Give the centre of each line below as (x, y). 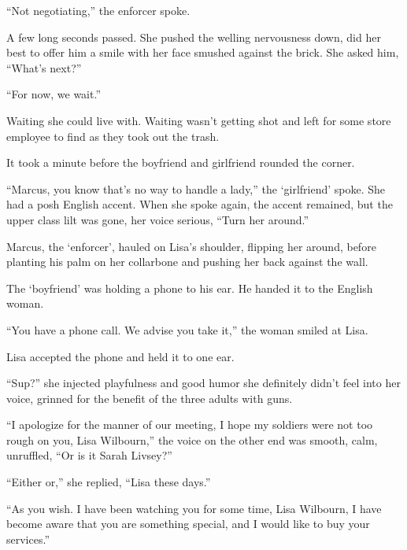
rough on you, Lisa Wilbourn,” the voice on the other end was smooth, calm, (192, 439)
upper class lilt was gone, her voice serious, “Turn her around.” (158, 219)
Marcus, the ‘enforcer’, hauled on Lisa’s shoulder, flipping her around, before (191, 246)
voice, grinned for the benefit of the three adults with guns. (150, 398)
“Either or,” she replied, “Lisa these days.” (109, 482)
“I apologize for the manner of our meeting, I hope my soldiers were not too (190, 424)
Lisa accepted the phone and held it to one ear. (120, 356)
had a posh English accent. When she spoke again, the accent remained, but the (200, 204)
